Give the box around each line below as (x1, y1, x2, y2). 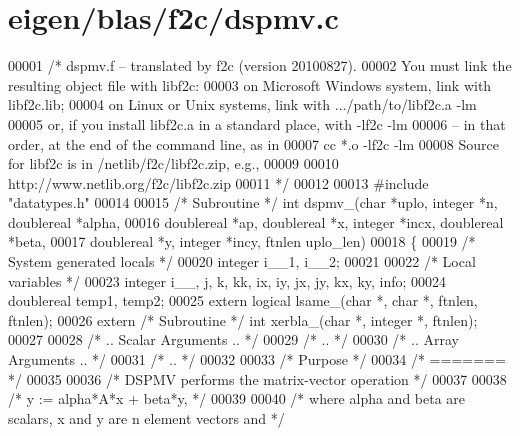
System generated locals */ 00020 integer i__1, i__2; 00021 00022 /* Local (8, 251, 476, 272)
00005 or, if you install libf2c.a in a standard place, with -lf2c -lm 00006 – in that (8, 113, 506, 134)
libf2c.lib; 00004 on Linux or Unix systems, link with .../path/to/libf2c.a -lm (8, 94, 477, 115)
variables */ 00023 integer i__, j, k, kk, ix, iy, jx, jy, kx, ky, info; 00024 (8, 270, 447, 291)
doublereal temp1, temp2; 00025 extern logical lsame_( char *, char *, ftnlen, (8, 290, 478, 311)
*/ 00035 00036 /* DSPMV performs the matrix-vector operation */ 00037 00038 (8, 368, 507, 389)
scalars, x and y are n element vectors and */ (8, 407, 285, 428)
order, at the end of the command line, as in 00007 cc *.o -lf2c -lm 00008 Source (8, 133, 499, 154)
